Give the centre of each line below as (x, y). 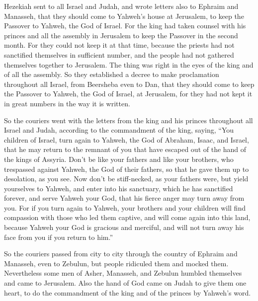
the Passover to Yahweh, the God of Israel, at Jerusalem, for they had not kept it (128, 94)
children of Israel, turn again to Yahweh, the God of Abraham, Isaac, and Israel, (127, 139)
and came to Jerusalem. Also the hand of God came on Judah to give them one (125, 283)
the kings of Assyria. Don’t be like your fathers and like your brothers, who (119, 159)
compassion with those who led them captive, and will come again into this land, (127, 217)
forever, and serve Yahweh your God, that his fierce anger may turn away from (124, 198)
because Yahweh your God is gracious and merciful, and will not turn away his (124, 227)
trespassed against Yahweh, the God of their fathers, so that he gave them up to (127, 169)
